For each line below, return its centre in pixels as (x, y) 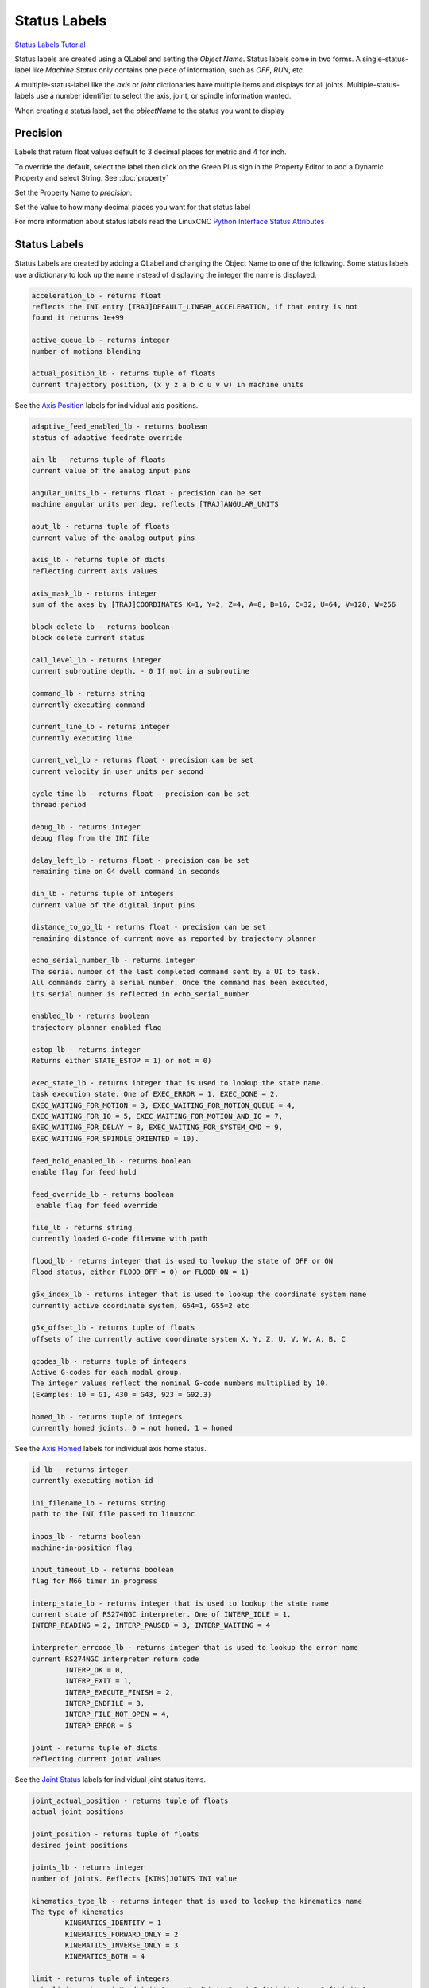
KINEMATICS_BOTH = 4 (105, 1957)
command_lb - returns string (88, 693)
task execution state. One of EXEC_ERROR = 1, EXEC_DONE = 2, (155, 1094)
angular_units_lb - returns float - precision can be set (147, 493)
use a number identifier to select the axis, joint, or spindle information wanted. (164, 96)
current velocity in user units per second (118, 771)
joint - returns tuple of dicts (95, 1748)
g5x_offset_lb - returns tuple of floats (113, 1328)
